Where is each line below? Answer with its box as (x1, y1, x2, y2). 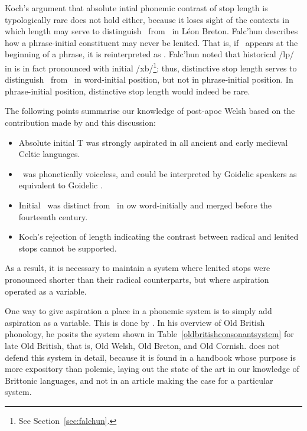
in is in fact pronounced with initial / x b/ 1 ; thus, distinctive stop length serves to (5, 60, 297, 74)
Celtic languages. (18, 148, 80, 160)
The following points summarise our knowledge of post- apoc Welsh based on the (5, 105, 295, 117)
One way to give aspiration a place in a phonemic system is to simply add (5, 305, 272, 317)
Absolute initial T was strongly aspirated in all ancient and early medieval (18, 136, 288, 148)
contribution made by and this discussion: (5, 116, 156, 128)
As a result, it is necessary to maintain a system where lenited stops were (5, 262, 270, 274)
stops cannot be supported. (18, 241, 117, 254)
